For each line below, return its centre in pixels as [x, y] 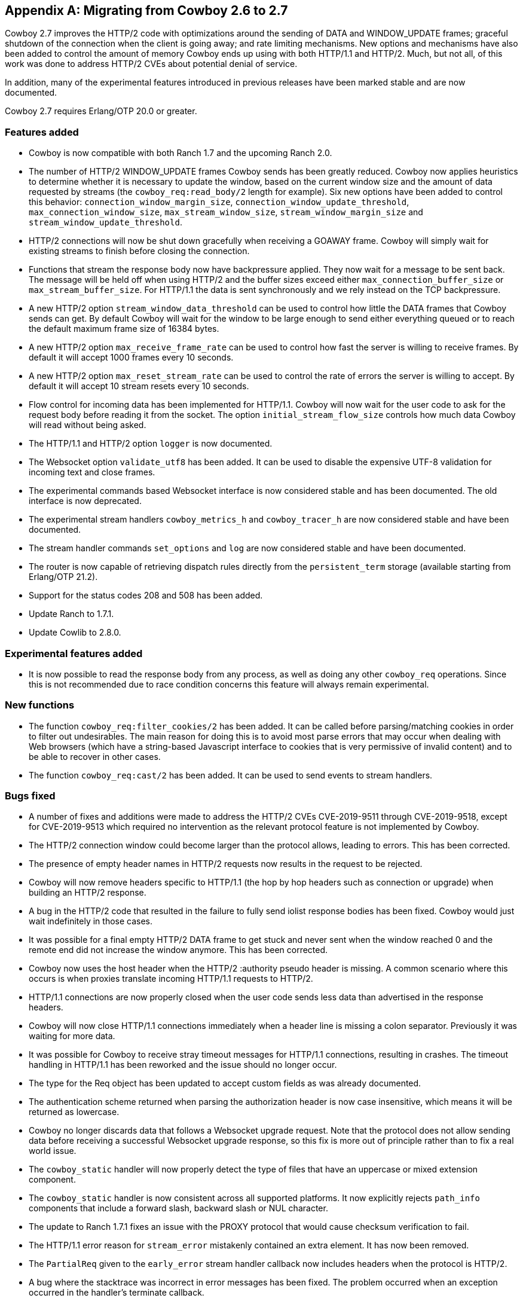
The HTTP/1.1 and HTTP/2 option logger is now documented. [151, 444]
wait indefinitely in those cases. [91, 921]
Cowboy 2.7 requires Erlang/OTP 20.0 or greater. [101, 111]
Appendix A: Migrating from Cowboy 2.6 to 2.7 [146, 10]
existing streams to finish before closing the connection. [139, 251]
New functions [40, 705]
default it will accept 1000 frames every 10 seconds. [131, 358]
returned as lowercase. [74, 1112]
